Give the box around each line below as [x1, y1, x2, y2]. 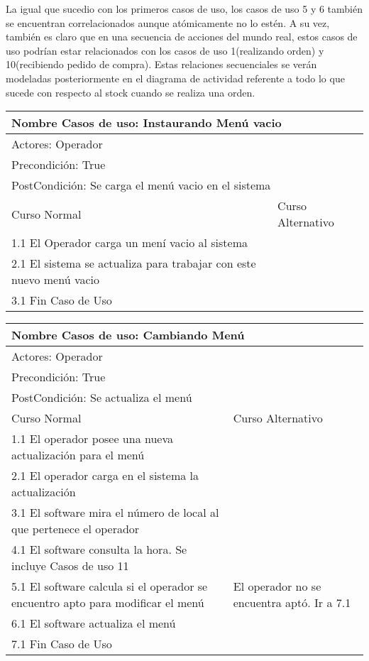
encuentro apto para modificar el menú [11, 594, 204, 611]
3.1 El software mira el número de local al [11, 504, 219, 521]
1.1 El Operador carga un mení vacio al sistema [11, 234, 248, 251]
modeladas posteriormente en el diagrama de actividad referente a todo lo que [6, 70, 345, 85]
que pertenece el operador [11, 520, 140, 537]
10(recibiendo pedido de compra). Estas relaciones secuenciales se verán [6, 57, 317, 72]
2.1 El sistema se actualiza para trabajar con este [11, 255, 256, 272]
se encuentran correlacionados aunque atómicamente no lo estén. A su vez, [6, 15, 330, 30]
